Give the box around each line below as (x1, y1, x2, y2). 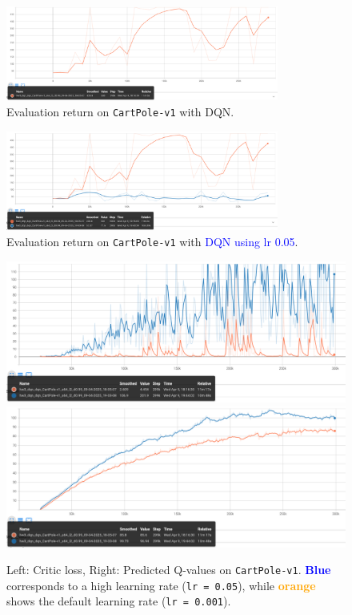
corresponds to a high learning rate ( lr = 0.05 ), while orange (6, 577, 316, 593)
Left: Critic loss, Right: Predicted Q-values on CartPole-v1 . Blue (6, 561, 331, 578)
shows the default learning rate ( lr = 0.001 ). (6, 593, 231, 609)
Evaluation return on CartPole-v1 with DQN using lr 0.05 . (6, 233, 298, 249)
